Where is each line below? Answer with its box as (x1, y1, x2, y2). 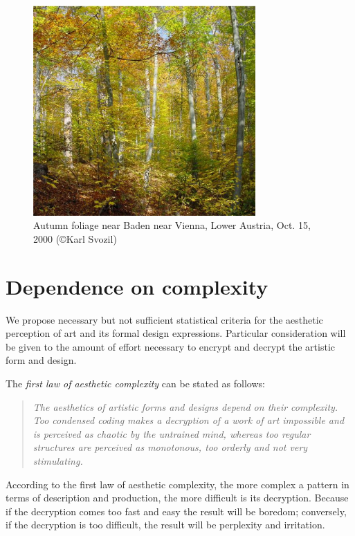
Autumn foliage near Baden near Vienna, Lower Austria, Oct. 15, (33, 218, 311, 232)
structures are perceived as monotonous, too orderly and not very (33, 440, 308, 454)
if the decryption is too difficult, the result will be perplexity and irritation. (6, 517, 325, 532)
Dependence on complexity (6, 272, 268, 300)
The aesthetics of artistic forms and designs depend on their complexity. (33, 399, 338, 414)
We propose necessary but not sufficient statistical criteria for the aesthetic (6, 312, 323, 326)
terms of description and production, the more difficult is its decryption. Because (6, 490, 349, 505)
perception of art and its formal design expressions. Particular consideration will (6, 326, 346, 340)
